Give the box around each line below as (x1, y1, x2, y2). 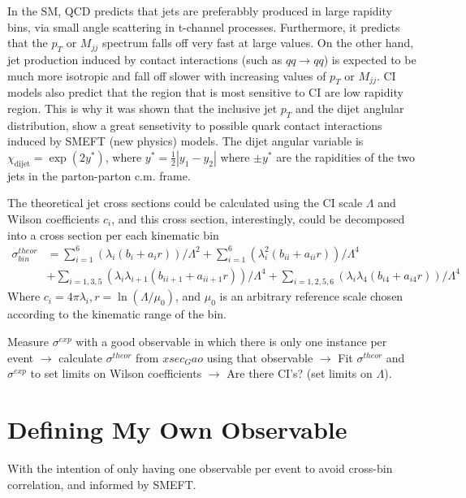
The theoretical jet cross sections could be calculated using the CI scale (7, 194, 363, 211)
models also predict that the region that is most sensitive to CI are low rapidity (7, 84, 403, 101)
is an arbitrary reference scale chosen (219, 288, 403, 305)
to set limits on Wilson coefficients (30, 365, 202, 382)
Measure (7, 333, 50, 350)
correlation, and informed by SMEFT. (7, 475, 196, 492)
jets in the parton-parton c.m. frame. (7, 167, 191, 184)
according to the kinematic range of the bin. (7, 305, 227, 323)
